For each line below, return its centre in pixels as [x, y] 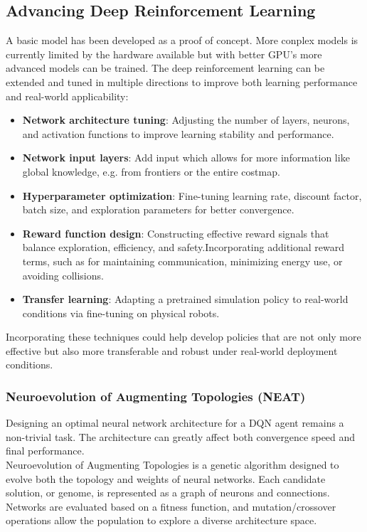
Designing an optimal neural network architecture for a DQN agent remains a [175, 423]
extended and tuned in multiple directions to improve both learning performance [182, 81]
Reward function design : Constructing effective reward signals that [176, 233]
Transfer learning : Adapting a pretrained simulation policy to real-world [185, 299]
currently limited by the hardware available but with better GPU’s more [164, 54]
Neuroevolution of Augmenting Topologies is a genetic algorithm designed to [172, 465]
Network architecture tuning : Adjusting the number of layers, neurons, [186, 120]
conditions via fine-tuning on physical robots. [121, 313]
